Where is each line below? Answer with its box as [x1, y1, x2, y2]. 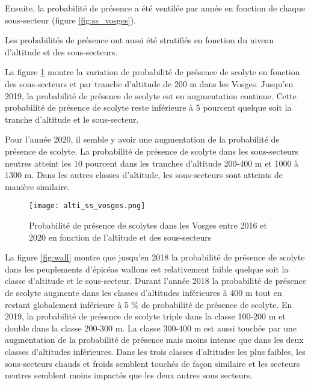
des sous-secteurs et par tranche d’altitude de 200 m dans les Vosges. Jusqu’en [5, 77, 294, 90]
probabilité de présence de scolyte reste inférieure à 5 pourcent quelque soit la [5, 101, 292, 114]
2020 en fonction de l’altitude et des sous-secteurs [29, 230, 212, 243]
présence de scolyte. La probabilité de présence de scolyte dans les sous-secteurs [5, 144, 298, 157]
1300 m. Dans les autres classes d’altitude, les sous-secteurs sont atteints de [5, 168, 283, 181]
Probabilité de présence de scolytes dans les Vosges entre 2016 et [29, 218, 267, 231]
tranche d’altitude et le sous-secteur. [5, 112, 139, 125]
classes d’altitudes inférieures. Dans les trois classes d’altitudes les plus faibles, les [5, 345, 306, 357]
